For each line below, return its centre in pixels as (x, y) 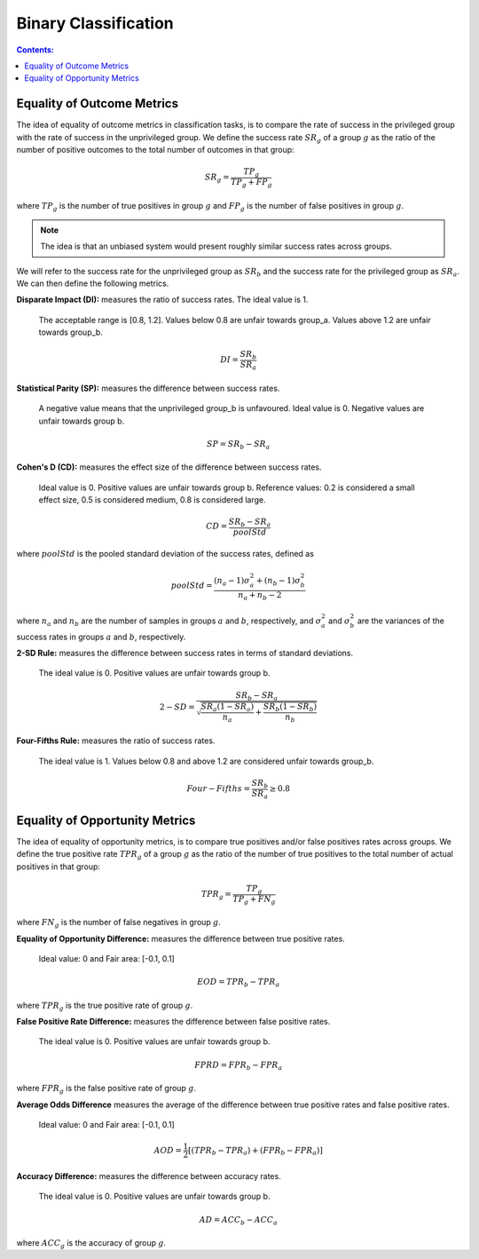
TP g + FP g (251, 183)
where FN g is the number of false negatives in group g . (119, 923)
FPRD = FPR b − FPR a (239, 1065)
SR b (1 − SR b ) (290, 708)
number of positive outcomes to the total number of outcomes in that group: (155, 150)
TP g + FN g (254, 899)
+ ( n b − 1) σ (278, 582)
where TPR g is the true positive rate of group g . (105, 1006)
